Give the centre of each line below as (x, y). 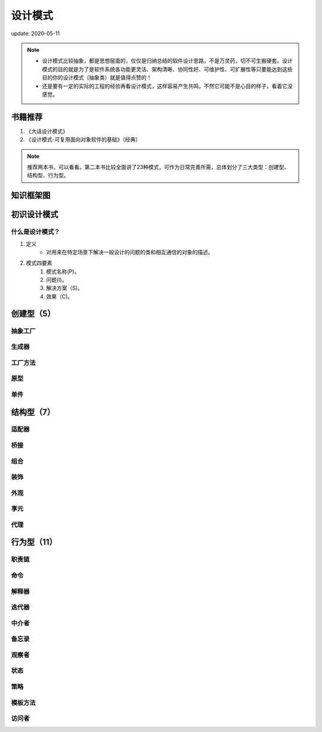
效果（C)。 (60, 296)
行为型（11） (34, 542)
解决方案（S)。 (65, 288)
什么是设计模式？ (35, 232)
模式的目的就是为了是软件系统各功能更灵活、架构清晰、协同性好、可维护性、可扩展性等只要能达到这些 (167, 69)
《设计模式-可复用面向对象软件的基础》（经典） (83, 140)
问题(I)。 (57, 280)
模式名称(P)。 (63, 271)
